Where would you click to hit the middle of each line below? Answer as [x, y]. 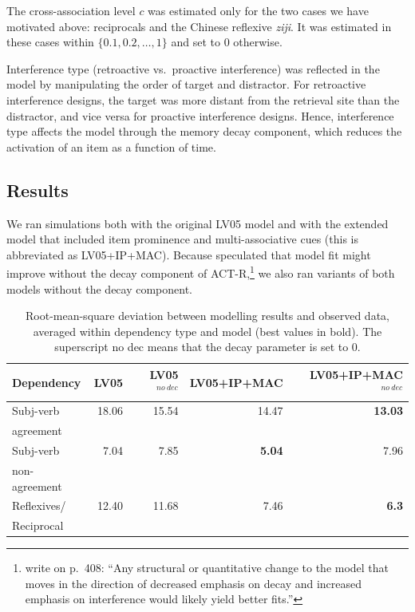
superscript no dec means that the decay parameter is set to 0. [207, 347]
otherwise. [258, 42]
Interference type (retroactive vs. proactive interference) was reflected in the [193, 68]
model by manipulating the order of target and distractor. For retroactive [186, 84]
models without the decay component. [100, 288]
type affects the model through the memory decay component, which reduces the [204, 131]
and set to [196, 42]
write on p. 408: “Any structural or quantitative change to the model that [207, 568]
